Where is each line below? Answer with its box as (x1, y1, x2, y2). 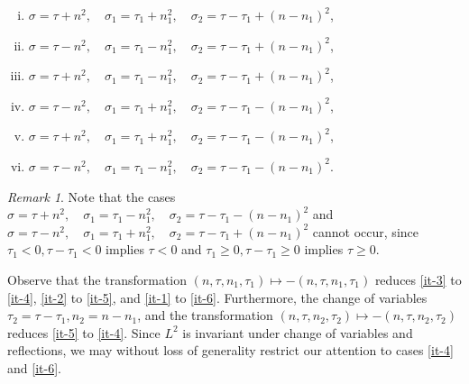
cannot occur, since (312, 222, 418, 241)
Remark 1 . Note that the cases (7, 187, 176, 206)
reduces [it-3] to (374, 270, 462, 288)
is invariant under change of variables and (182, 323, 413, 342)
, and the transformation (137, 306, 273, 325)
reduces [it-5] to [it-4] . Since (7, 323, 161, 342)
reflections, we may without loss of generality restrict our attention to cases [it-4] (7, 341, 454, 360)
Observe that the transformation (7, 270, 188, 288)
